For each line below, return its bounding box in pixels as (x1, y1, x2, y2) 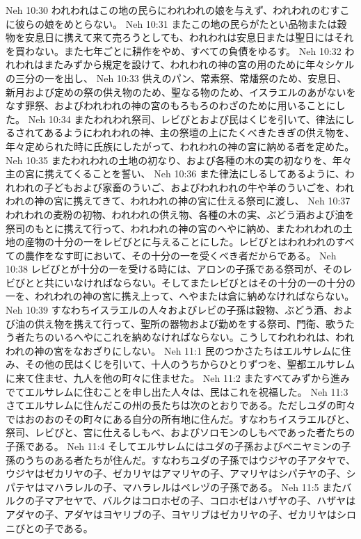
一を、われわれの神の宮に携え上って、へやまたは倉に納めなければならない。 (6, 289, 355, 303)
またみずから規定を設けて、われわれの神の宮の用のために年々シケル (44, 57, 355, 72)
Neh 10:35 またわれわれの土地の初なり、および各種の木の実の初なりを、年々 (6, 152, 352, 167)
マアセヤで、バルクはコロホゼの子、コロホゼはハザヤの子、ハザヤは (44, 493, 356, 508)
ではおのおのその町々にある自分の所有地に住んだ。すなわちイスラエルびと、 (6, 411, 355, 426)
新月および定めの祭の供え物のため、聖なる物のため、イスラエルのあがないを (6, 84, 356, 99)
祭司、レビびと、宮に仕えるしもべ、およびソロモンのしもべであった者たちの (6, 425, 355, 440)
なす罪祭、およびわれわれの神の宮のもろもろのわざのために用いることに (6, 98, 336, 113)
